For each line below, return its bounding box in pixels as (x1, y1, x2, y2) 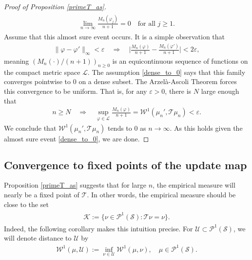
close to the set (4, 199, 49, 209)
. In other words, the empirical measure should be (87, 190, 236, 200)
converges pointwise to (4, 76, 71, 87)
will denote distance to (4, 233, 72, 243)
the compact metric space (4, 67, 80, 77)
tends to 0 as (107, 122, 146, 133)
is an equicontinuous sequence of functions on (112, 55, 248, 66)
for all (137, 20, 155, 27)
